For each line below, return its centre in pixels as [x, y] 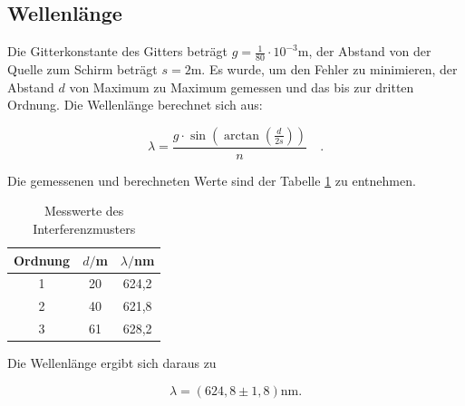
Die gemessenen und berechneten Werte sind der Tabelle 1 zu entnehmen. [212, 180]
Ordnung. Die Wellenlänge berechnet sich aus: [135, 105]
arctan [242, 135]
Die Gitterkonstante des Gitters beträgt [118, 51]
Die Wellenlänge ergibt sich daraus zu [112, 363]
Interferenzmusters [84, 229]
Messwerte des [84, 211]
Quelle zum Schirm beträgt [82, 69]
